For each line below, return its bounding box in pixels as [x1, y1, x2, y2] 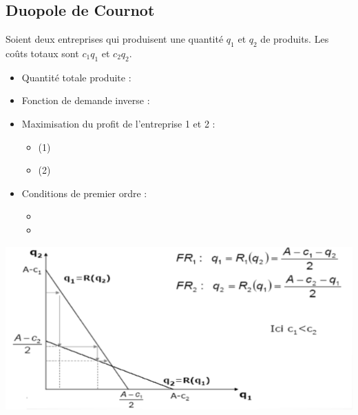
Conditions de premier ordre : [21, 185, 147, 200]
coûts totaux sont [6, 46, 79, 60]
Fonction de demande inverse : [21, 93, 150, 108]
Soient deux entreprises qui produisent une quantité [6, 32, 224, 46]
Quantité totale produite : [21, 70, 131, 84]
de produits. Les [260, 32, 329, 46]
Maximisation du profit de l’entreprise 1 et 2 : [21, 116, 215, 130]
